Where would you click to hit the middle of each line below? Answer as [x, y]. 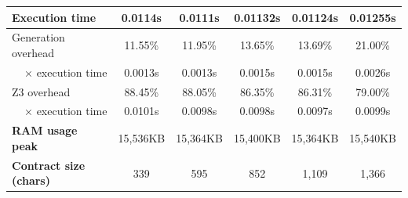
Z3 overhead [41, 91]
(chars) [31, 180]
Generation [38, 37]
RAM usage [45, 130]
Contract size [49, 165]
